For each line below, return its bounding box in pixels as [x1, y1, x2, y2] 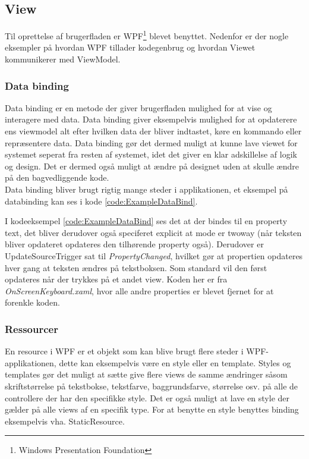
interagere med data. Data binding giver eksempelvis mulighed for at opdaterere [5, 113, 297, 125]
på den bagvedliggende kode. [5, 171, 109, 184]
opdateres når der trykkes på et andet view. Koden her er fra [5, 273, 228, 285]
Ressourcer [5, 321, 58, 336]
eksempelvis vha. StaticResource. [5, 414, 125, 427]
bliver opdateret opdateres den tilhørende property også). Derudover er [5, 238, 264, 250]
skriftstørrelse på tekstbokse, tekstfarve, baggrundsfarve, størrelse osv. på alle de [5, 379, 298, 392]
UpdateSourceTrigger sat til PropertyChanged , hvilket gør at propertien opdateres [5, 249, 303, 262]
